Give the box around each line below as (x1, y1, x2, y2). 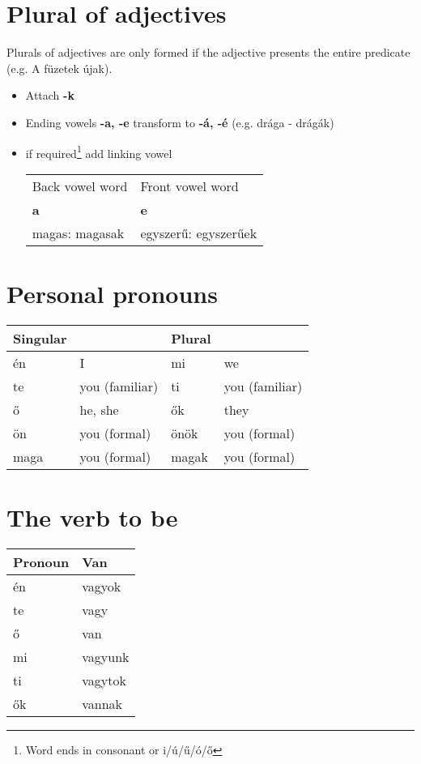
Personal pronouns (6, 276, 218, 309)
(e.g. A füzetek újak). (6, 59, 113, 76)
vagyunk (82, 647, 130, 666)
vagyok (82, 577, 121, 595)
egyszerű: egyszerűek (140, 223, 257, 242)
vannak (82, 694, 123, 713)
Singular (13, 328, 67, 348)
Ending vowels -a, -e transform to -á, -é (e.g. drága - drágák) (25, 113, 334, 130)
